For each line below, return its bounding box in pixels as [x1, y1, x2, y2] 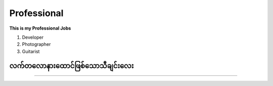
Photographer [22, 41, 51, 47]
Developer [22, 34, 44, 40]
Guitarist [22, 48, 40, 54]
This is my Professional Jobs [9, 25, 71, 31]
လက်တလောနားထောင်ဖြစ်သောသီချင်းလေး [9, 61, 134, 70]
